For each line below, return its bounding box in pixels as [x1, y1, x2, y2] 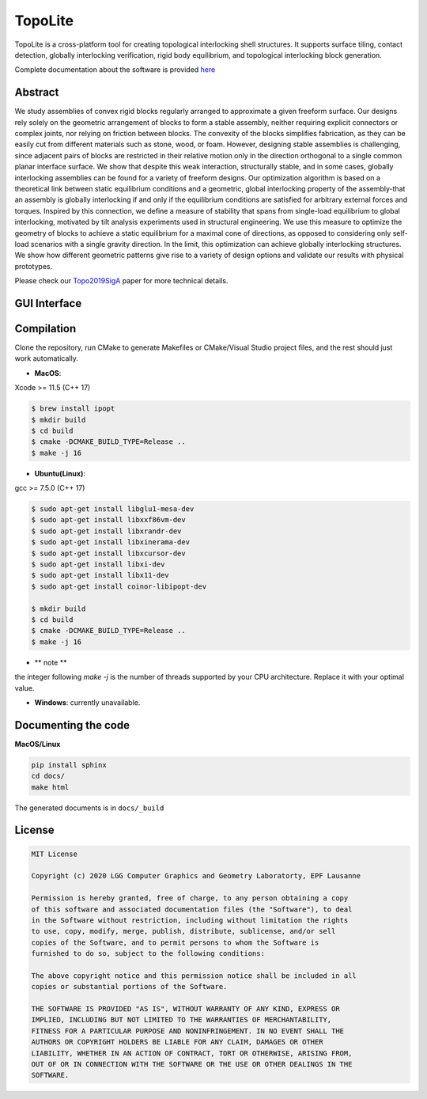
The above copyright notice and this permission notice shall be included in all [31, 971, 357, 980]
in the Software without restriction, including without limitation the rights [31, 915, 349, 925]
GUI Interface [14, 297, 82, 310]
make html [31, 783, 70, 791]
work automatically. [14, 354, 78, 363]
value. [14, 683, 35, 692]
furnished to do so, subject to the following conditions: [31, 949, 265, 958]
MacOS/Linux [14, 739, 61, 748]
